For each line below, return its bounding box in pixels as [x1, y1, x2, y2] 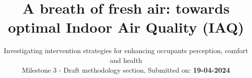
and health [110, 55, 142, 65]
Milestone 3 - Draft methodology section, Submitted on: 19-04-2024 [22, 64, 230, 75]
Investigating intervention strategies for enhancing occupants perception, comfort [3, 45, 249, 56]
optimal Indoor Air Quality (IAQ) [8, 17, 244, 37]
